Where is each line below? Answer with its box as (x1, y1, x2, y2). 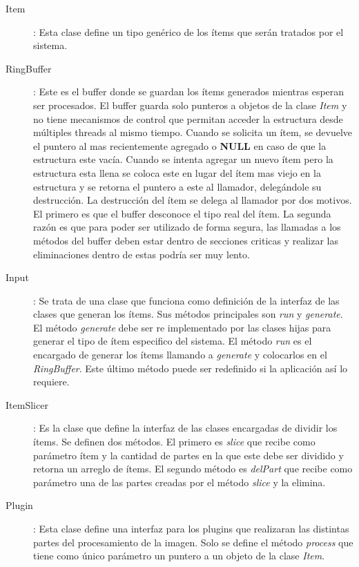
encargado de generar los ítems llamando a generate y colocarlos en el (33, 347, 327, 362)
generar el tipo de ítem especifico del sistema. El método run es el (33, 334, 312, 348)
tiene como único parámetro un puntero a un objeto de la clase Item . (33, 548, 325, 563)
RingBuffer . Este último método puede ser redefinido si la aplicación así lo (33, 361, 348, 375)
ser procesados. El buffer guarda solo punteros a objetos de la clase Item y (33, 97, 347, 112)
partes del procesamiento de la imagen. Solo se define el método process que (33, 535, 353, 549)
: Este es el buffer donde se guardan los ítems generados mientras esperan (33, 84, 345, 99)
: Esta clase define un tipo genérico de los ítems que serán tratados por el (33, 24, 344, 39)
